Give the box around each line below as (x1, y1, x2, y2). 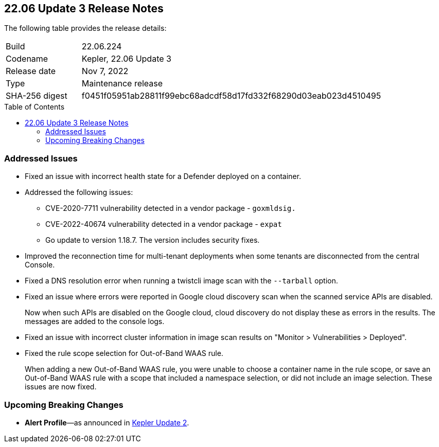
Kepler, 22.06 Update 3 (81, 53, 171, 64)
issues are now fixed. (25, 382, 97, 391)
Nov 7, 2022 (81, 66, 129, 77)
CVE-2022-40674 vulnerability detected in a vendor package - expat (45, 220, 282, 229)
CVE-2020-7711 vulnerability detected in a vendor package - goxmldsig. (45, 204, 296, 213)
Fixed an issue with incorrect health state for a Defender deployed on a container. (25, 172, 301, 181)
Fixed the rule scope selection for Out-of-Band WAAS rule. (25, 349, 223, 358)
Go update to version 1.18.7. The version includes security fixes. (45, 236, 260, 245)
